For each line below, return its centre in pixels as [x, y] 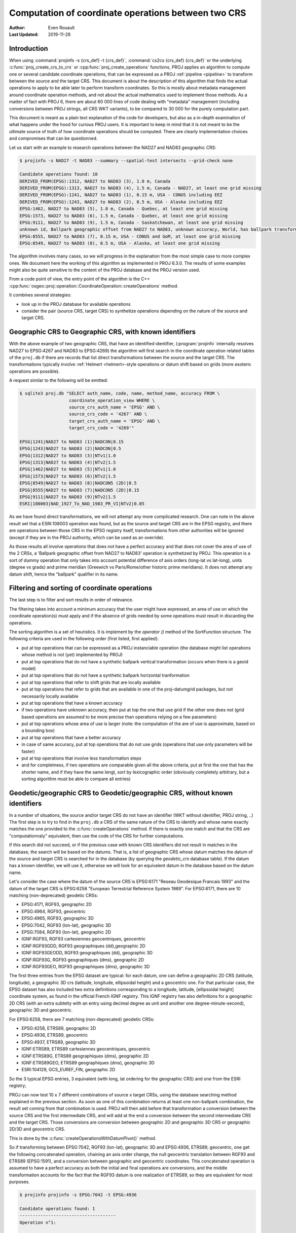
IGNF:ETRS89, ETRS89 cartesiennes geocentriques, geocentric [86, 1049]
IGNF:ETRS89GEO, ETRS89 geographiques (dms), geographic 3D [88, 1062]
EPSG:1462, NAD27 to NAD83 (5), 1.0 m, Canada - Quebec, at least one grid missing [124, 209]
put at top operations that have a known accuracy [72, 703]
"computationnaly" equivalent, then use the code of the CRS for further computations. [97, 835]
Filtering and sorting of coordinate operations [81, 588]
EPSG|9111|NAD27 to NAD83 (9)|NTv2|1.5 [68, 497]
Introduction [29, 49]
